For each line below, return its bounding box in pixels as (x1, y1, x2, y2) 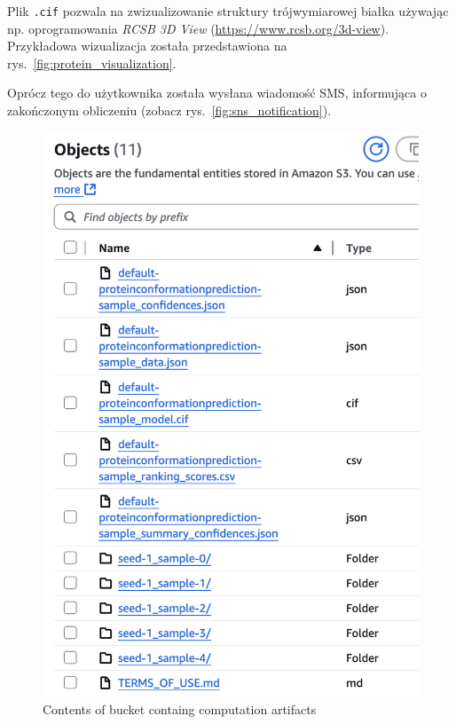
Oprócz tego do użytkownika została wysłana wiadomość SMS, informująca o (7, 83, 427, 102)
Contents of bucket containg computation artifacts (43, 699, 317, 718)
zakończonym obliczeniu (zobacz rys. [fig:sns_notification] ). (7, 101, 332, 120)
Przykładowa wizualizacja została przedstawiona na (7, 36, 287, 55)
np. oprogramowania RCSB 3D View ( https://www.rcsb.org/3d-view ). (7, 19, 389, 37)
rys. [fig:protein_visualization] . (7, 53, 177, 72)
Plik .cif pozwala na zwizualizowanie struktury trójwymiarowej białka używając (7, 2, 449, 20)
